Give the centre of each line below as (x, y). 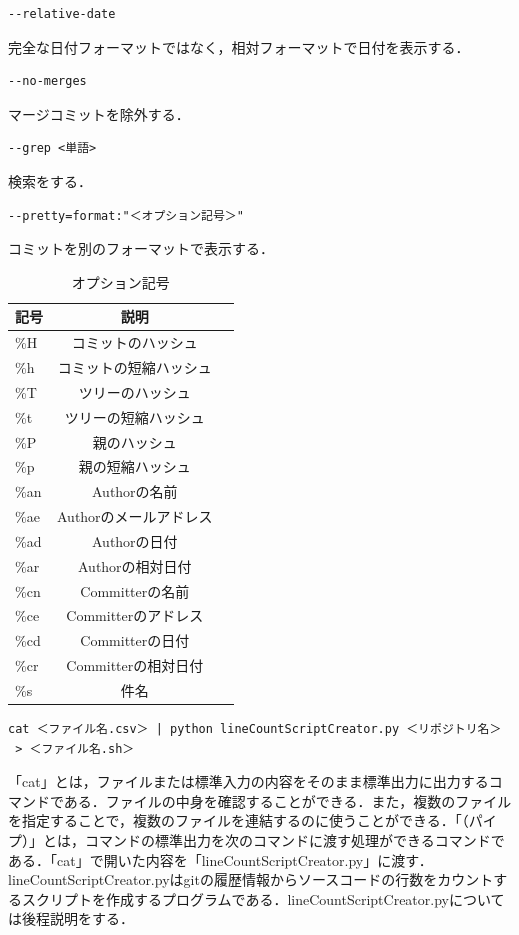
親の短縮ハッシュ (134, 466)
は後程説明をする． (71, 918)
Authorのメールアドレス (135, 516)
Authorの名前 (134, 491)
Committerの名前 (135, 590)
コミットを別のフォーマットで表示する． (141, 248)
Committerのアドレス (135, 615)
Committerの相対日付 (135, 665)
